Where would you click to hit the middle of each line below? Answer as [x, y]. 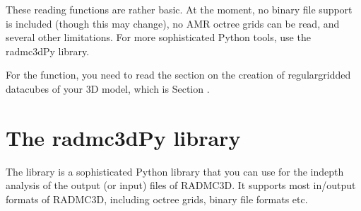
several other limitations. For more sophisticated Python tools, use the [158, 37]
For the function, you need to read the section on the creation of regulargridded [178, 75]
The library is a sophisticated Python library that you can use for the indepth [175, 171]
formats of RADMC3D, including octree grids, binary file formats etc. [157, 199]
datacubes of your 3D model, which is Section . [108, 88]
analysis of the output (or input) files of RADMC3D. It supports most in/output [181, 185]
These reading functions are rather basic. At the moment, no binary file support [179, 9]
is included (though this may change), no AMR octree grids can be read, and [173, 23]
